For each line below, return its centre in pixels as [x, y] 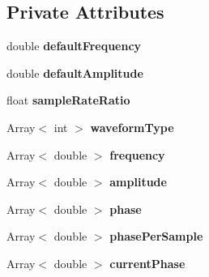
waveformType [132, 127]
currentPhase [147, 263]
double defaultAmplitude [75, 72]
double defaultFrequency [74, 46]
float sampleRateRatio [68, 100]
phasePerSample [156, 236]
